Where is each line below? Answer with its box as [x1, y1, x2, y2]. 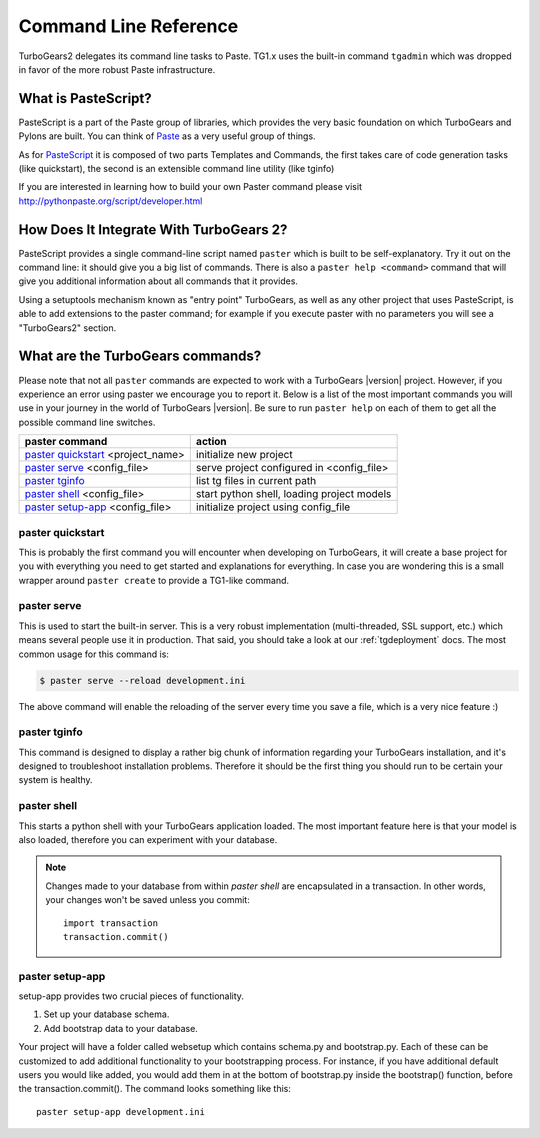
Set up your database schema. [43, 1008, 170, 1020]
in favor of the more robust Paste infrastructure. [18, 63, 216, 75]
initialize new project [195, 448, 294, 462]
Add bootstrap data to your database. [43, 1022, 199, 1034]
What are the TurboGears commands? [18, 348, 262, 365]
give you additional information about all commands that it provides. [18, 275, 299, 287]
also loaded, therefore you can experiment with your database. [18, 834, 278, 845]
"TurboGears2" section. [18, 321, 117, 334]
